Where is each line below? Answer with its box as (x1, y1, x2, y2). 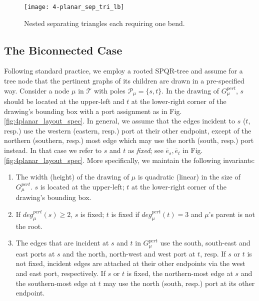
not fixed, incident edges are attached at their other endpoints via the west (15, 258, 245, 268)
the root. (15, 220, 43, 231)
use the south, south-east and (160, 237, 250, 248)
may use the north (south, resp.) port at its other (103, 277, 255, 288)
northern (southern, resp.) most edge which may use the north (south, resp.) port (4, 135, 254, 145)
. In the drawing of (161, 85, 219, 95)
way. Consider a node (4, 85, 69, 95)
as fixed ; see (127, 145, 163, 155)
